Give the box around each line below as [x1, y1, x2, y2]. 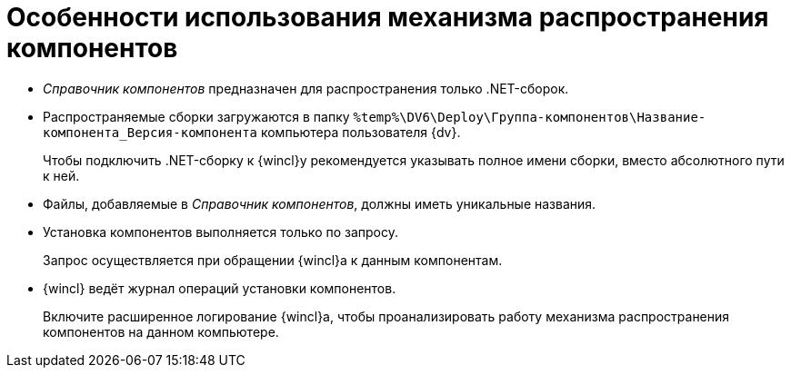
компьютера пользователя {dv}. [260, 123, 461, 140]
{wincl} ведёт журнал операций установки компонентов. [43, 280, 396, 296]
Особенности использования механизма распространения [6, 2, 769, 33]
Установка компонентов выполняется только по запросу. [43, 223, 399, 240]
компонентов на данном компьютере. [43, 323, 279, 340]
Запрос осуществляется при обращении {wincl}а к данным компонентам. [43, 252, 503, 268]
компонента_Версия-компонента [43, 124, 258, 140]
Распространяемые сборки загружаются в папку [43, 108, 350, 124]
